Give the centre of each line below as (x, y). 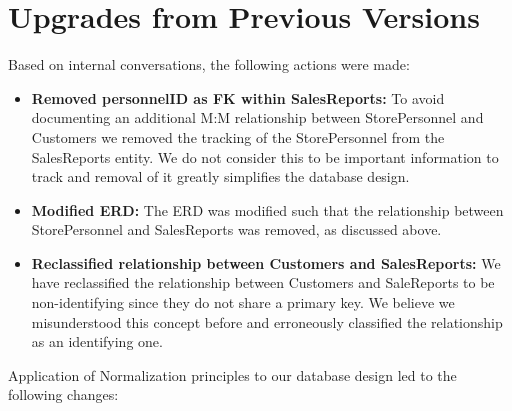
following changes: (63, 394)
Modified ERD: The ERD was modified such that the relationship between (267, 209)
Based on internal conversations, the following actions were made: (209, 64)
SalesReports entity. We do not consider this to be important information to (265, 156)
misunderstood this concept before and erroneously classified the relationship (267, 321)
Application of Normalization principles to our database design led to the (232, 374)
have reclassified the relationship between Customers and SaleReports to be (263, 282)
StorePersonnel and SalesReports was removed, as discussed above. (236, 229)
